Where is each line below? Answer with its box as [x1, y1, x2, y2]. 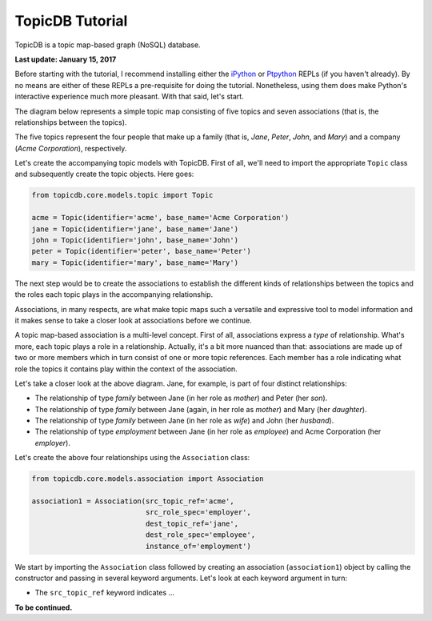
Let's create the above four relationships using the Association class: [14, 453, 250, 463]
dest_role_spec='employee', [145, 531, 256, 539]
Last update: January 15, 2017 [14, 54, 117, 64]
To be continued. [14, 603, 73, 612]
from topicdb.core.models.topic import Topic [31, 190, 214, 200]
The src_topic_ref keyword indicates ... [34, 588, 175, 598]
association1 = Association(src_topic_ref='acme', [31, 497, 235, 506]
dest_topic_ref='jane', [145, 519, 239, 528]
